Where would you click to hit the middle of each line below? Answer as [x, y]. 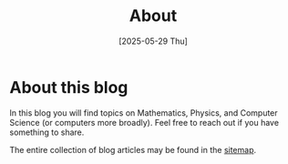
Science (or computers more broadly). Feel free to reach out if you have [144, 122]
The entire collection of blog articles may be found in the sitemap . [133, 149]
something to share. [47, 132]
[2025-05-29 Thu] [153, 41]
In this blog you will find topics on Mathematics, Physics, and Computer [144, 113]
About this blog [69, 87]
